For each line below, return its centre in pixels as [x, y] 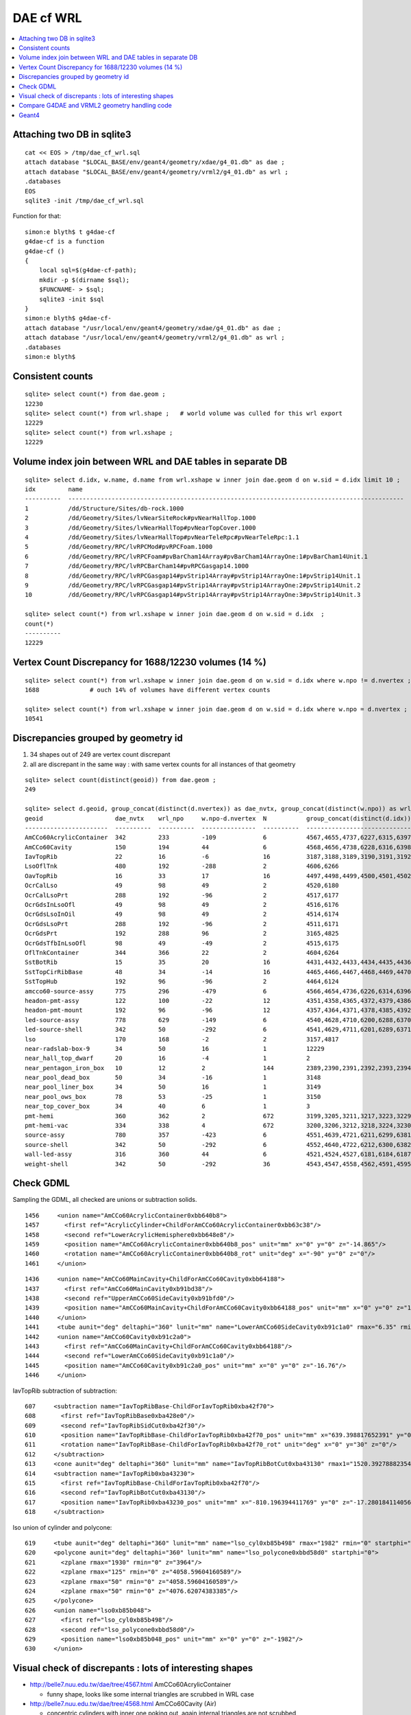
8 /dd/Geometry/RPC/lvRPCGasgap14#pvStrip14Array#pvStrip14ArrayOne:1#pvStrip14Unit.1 [193, 576]
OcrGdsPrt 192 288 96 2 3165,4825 [182, 934]
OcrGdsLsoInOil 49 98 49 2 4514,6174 [182, 914]
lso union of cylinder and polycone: [62, 1527]
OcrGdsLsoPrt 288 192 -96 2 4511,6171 [182, 924]
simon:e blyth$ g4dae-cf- [68, 318]
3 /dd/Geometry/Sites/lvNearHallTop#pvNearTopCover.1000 [140, 528]
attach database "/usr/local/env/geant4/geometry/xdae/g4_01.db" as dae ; [153, 328]
